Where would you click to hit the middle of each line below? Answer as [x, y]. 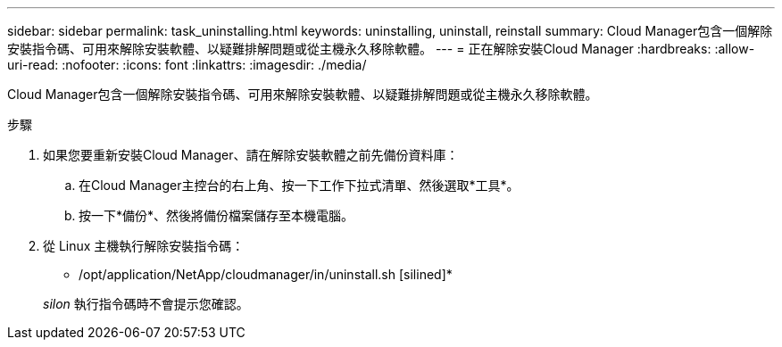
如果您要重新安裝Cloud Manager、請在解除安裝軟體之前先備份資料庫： [251, 155]
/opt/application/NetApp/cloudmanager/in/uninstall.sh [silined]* [266, 274]
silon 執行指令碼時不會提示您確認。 [146, 304]
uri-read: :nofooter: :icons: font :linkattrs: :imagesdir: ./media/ [187, 65]
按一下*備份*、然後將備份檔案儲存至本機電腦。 [216, 215]
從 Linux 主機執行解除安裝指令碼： [144, 246]
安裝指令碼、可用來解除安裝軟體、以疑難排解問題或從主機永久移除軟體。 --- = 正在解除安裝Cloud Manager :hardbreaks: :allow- [381, 49]
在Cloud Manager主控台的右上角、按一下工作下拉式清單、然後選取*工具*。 [299, 185]
